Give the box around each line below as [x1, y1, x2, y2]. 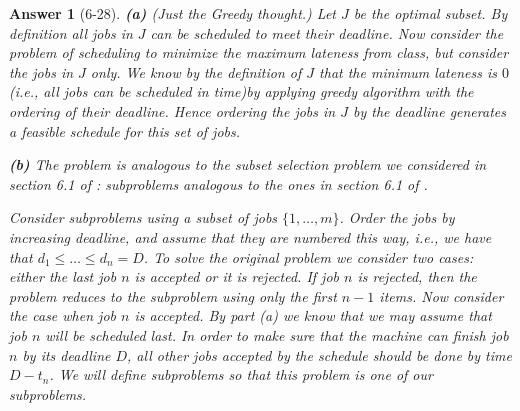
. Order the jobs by [339, 207, 455, 228]
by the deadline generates [353, 100, 506, 121]
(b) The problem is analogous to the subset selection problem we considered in [9, 154, 487, 175]
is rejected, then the [357, 266, 477, 287]
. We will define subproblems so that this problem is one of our [49, 364, 433, 385]
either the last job [9, 266, 117, 287]
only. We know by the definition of [90, 61, 302, 82]
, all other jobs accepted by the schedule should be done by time [127, 344, 512, 365]
